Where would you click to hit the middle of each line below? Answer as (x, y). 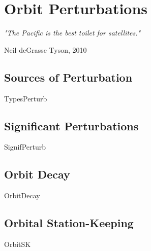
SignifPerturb (25, 147)
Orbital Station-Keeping (69, 223)
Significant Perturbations (71, 126)
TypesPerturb (26, 98)
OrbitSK (18, 244)
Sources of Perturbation (68, 77)
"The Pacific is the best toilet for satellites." (72, 33)
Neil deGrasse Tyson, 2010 (46, 49)
